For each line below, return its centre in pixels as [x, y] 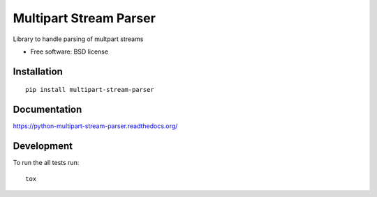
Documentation [47, 110]
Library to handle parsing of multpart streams [78, 39]
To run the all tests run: [46, 163]
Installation [38, 71]
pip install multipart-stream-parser [90, 90]
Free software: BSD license [69, 52]
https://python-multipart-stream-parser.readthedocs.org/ [95, 126]
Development [43, 146]
